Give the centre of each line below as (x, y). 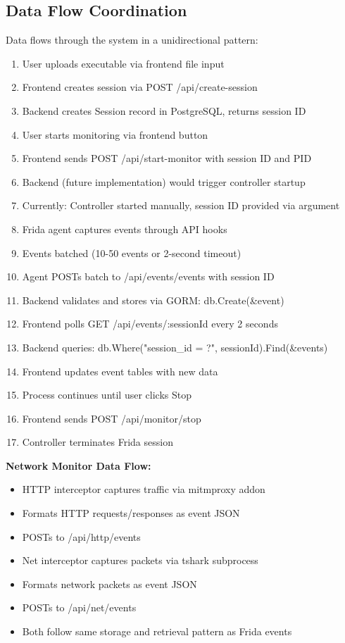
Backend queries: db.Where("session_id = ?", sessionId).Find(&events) (175, 347)
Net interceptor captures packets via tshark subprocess (140, 560)
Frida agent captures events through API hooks (125, 229)
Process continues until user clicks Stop (107, 395)
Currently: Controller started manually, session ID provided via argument (181, 205)
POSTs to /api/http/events (81, 536)
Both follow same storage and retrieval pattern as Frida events (157, 631)
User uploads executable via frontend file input (123, 63)
